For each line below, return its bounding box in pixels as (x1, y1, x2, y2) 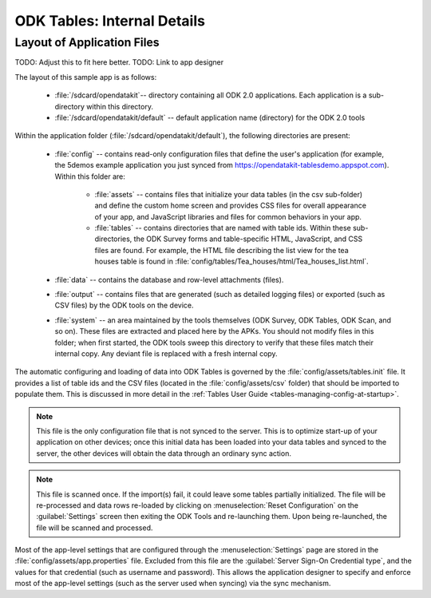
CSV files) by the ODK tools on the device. (54, 300, 195, 311)
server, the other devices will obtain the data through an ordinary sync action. (36, 448, 291, 458)
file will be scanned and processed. (36, 523, 153, 533)
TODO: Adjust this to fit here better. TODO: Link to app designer (14, 57, 224, 67)
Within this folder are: (54, 172, 125, 181)
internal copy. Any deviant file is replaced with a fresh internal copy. (54, 348, 279, 358)
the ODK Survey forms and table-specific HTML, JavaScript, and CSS (133, 234, 363, 244)
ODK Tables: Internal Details (14, 12, 205, 30)
